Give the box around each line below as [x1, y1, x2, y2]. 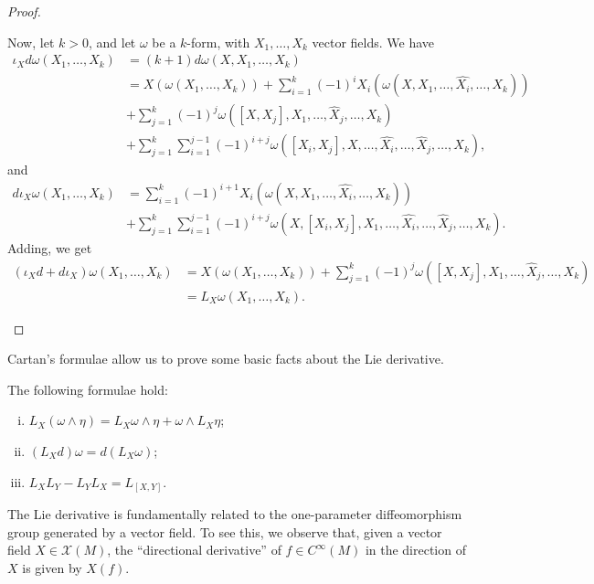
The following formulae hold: [7, 379, 168, 398]
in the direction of [365, 540, 466, 559]
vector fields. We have [312, 32, 435, 51]
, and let [88, 32, 136, 51]
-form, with [186, 32, 250, 51]
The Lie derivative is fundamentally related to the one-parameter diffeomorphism [7, 504, 462, 524]
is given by [22, 557, 82, 577]
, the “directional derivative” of [107, 540, 281, 559]
